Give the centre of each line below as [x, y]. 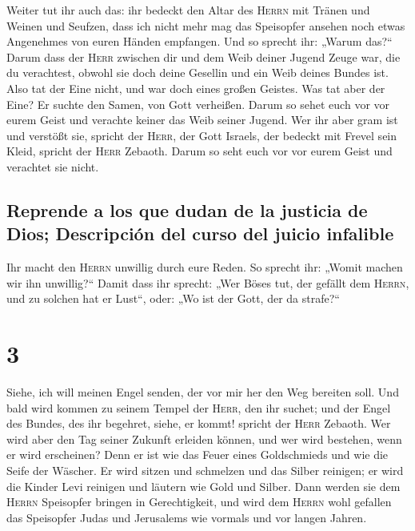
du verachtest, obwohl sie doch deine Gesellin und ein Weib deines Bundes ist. [198, 72]
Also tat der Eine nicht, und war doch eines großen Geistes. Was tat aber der [196, 88]
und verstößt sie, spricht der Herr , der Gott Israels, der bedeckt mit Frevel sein [202, 135]
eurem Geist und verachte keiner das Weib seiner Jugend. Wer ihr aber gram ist [202, 120]
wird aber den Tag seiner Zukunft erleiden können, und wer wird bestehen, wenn [204, 438]
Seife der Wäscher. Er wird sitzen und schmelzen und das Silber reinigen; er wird [205, 470]
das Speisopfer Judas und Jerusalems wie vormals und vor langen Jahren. [187, 517]
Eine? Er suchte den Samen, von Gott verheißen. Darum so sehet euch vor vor [198, 104]
